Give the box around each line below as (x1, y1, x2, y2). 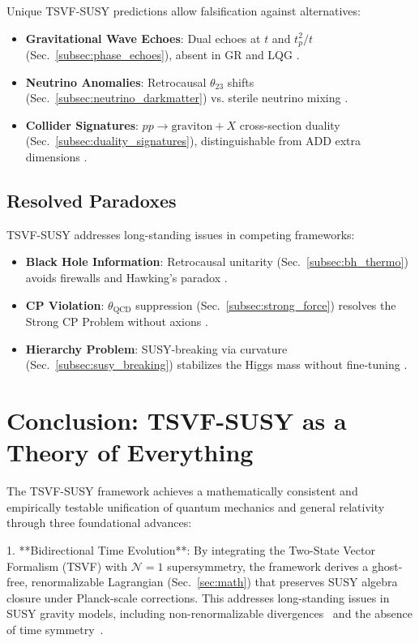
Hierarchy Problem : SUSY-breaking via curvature (25, 340, 288, 357)
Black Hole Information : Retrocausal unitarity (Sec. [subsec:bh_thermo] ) (25, 253, 408, 270)
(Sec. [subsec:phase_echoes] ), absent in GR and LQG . (25, 46, 300, 63)
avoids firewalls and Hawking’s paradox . (25, 269, 228, 285)
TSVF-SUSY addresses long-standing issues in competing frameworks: (6, 225, 355, 242)
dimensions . (25, 148, 88, 165)
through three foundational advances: (6, 514, 192, 531)
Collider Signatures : (25, 116, 139, 133)
